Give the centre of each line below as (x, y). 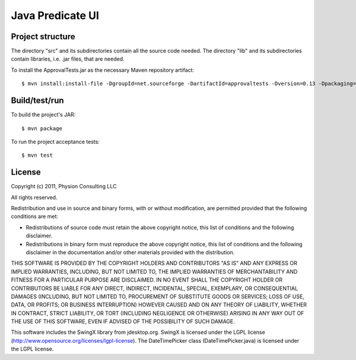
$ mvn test (37, 155)
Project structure (43, 37)
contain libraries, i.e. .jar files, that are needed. (68, 59)
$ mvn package (42, 128)
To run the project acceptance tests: (55, 141)
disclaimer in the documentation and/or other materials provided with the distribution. (130, 252)
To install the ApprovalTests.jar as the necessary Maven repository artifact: (103, 70)
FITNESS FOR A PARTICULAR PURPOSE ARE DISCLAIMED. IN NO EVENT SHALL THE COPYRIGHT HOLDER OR (147, 280)
